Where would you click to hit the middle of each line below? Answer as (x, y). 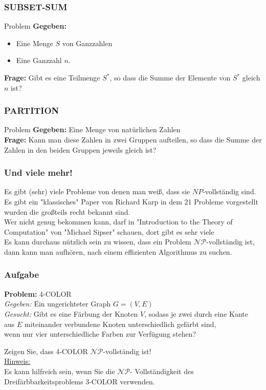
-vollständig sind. (229, 191)
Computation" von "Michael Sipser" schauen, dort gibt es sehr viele (109, 231)
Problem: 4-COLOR (38, 293)
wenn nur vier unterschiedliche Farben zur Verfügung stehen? (100, 334)
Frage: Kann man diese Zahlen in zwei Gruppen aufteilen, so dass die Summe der (133, 139)
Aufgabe (22, 274)
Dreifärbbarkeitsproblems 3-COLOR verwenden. (80, 381)
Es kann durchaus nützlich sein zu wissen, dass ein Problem (98, 242)
